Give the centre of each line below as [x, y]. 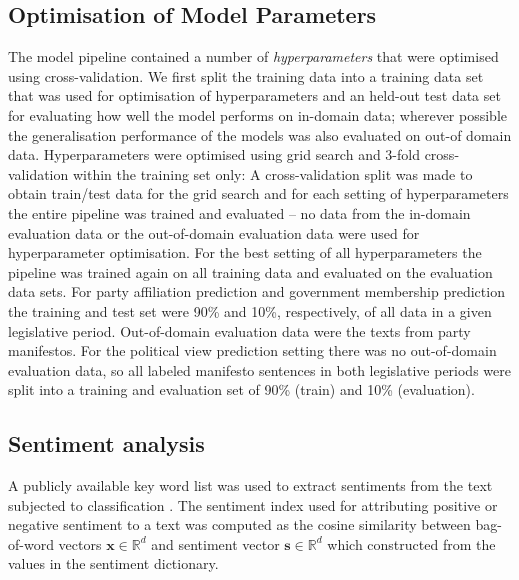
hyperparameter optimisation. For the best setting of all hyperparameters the [245, 252]
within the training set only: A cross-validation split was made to [272, 173]
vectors [80, 543]
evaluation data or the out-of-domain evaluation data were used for [214, 232]
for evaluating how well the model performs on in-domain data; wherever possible [257, 114]
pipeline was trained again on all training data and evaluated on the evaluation [250, 271]
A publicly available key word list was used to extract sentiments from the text [250, 485]
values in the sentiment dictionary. [113, 563]
